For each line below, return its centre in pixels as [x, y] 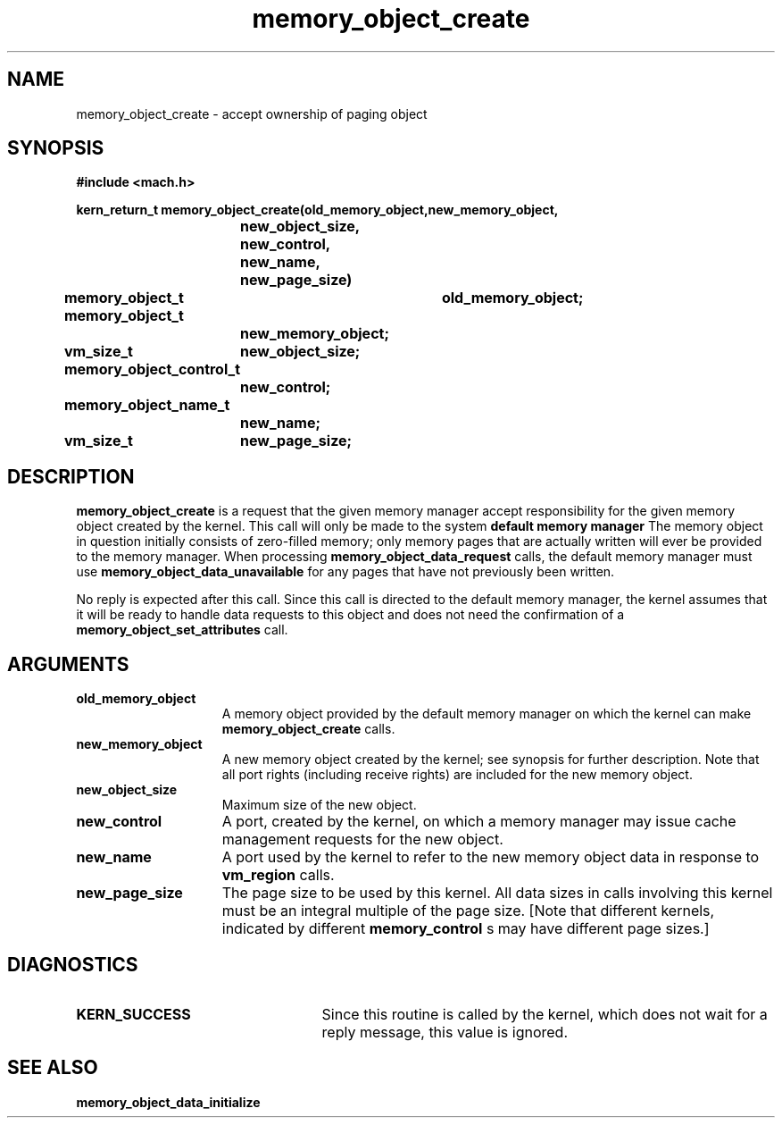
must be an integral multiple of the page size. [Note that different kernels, [468, 911]
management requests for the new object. [362, 840]
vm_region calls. [278, 875]
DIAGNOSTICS [73, 964]
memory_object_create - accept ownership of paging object [252, 113]
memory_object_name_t [147, 405]
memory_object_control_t [152, 369]
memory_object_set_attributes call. [182, 630]
